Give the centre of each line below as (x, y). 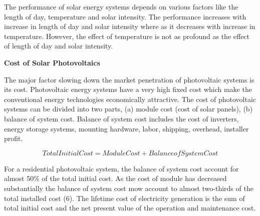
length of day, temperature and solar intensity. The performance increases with (125, 16)
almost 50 (19, 178)
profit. (14, 138)
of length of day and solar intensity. (59, 46)
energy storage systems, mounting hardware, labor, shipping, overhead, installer (126, 128)
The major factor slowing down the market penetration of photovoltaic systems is (129, 79)
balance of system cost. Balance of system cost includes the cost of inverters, (121, 118)
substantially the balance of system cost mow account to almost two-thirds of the (129, 188)
